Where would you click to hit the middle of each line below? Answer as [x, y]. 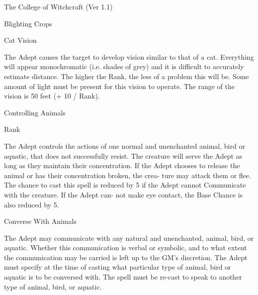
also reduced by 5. [32, 204]
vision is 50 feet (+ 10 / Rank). [52, 96]
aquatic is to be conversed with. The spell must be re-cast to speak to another [123, 277]
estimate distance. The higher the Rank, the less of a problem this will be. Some [127, 76]
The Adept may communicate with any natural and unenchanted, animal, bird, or [129, 238]
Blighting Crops [28, 23]
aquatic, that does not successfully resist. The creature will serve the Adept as [123, 155]
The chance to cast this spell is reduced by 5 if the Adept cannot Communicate [125, 185]
